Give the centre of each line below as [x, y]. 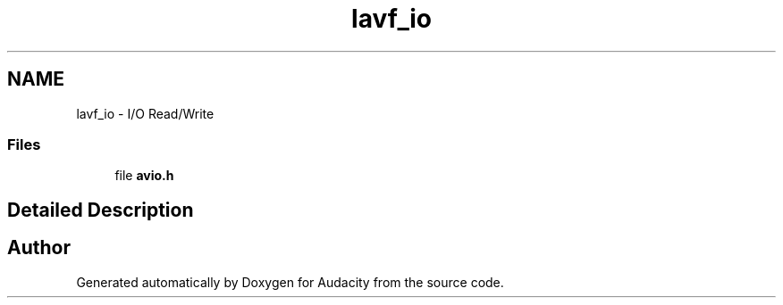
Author [39, 248]
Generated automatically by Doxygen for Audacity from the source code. [290, 282]
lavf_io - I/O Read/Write [145, 113]
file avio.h [144, 176]
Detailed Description [101, 210]
